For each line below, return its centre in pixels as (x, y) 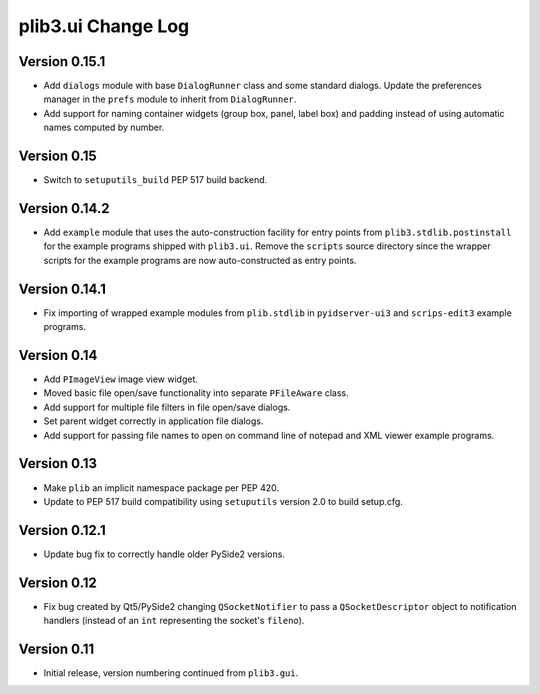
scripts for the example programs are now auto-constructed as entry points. (200, 260)
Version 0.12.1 (62, 530)
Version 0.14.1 (62, 288)
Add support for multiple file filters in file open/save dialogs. (167, 407)
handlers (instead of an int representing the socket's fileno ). (174, 621)
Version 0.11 (56, 648)
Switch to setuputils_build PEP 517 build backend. (155, 180)
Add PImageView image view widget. (121, 379)
